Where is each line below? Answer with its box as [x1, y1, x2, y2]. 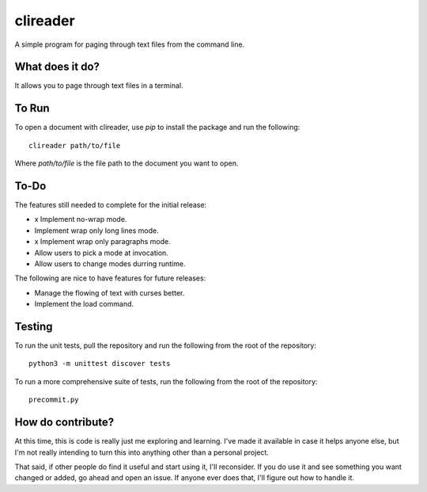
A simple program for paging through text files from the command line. [14, 40, 245, 49]
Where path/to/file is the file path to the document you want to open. [14, 158, 239, 168]
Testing [14, 319, 53, 333]
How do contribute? [14, 416, 115, 429]
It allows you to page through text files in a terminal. [14, 81, 183, 90]
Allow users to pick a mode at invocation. [34, 248, 169, 257]
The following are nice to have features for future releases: [14, 273, 206, 283]
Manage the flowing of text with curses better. [34, 288, 185, 297]
